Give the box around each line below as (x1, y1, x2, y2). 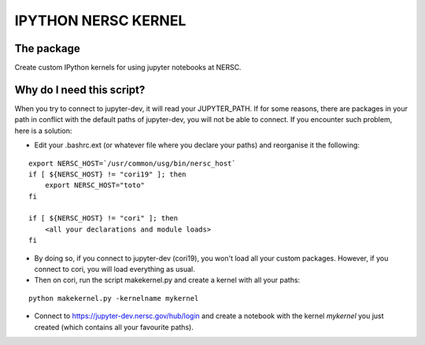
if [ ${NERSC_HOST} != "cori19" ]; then (28, 169, 187, 179)
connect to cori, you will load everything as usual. (34, 265, 196, 274)
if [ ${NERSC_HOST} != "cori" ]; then (28, 213, 179, 223)
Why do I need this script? (14, 83, 146, 96)
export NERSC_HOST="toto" (44, 181, 146, 190)
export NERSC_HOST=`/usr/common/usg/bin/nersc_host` (28, 158, 236, 168)
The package (14, 42, 80, 55)
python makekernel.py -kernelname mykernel (28, 294, 199, 302)
